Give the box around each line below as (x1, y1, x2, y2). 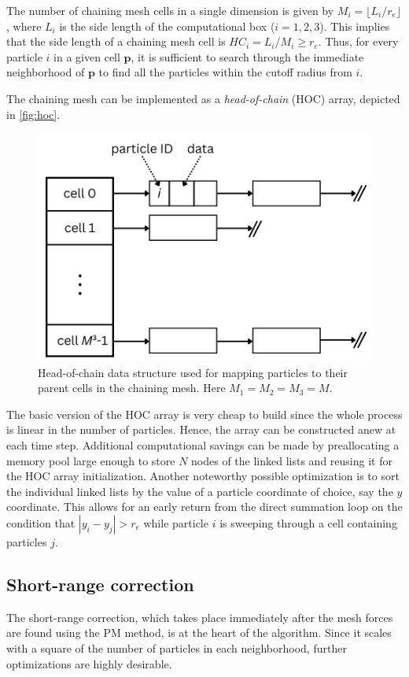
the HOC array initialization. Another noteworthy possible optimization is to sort (6, 468, 400, 484)
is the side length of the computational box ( (59, 17, 275, 34)
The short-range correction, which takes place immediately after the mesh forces (6, 609, 393, 625)
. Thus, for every (318, 33, 399, 50)
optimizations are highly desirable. (6, 655, 172, 671)
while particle (143, 515, 208, 531)
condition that (6, 515, 76, 531)
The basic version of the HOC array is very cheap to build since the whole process (6, 405, 403, 422)
